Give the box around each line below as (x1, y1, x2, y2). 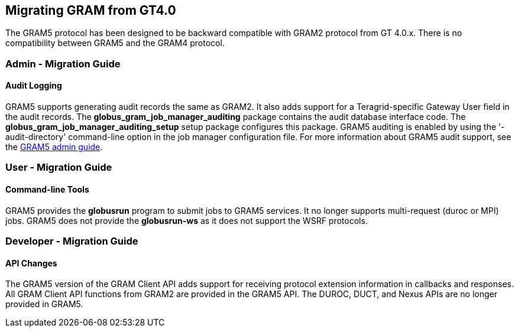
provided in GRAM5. (5, 299, 83, 310)
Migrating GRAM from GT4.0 (5, 3, 176, 18)
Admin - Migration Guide (5, 57, 121, 70)
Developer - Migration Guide (5, 235, 138, 247)
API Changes (5, 258, 57, 268)
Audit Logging (5, 80, 62, 91)
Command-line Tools (5, 184, 89, 194)
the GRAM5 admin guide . (5, 142, 103, 152)
